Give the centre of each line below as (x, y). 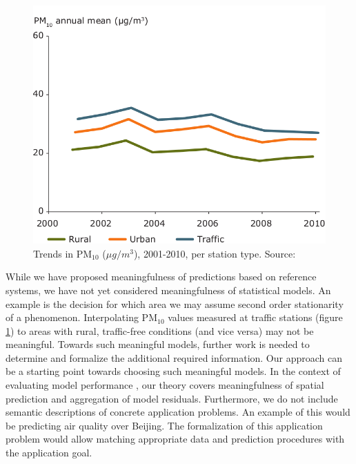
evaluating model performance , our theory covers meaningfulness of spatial (165, 385)
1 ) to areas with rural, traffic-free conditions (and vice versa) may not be (160, 330)
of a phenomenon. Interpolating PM (81, 317)
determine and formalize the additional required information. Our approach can (174, 357)
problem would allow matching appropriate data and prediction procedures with (175, 439)
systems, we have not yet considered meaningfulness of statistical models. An (168, 290)
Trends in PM (63, 253)
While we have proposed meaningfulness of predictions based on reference (161, 277)
